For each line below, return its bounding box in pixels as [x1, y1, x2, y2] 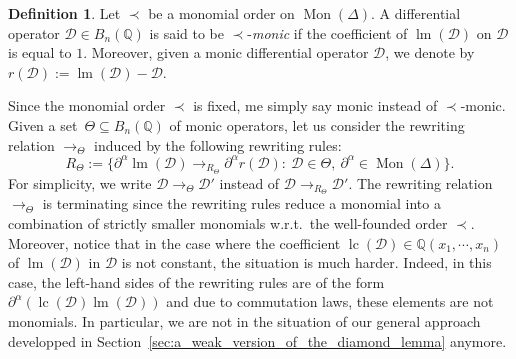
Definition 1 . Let [8, 3, 121, 23]
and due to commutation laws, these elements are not [166, 291, 494, 312]
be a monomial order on [148, 3, 295, 23]
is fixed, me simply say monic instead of [193, 95, 438, 116]
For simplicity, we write [8, 172, 152, 193]
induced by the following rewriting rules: [94, 134, 342, 155]
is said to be [149, 22, 224, 43]
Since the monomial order [8, 95, 166, 116]
